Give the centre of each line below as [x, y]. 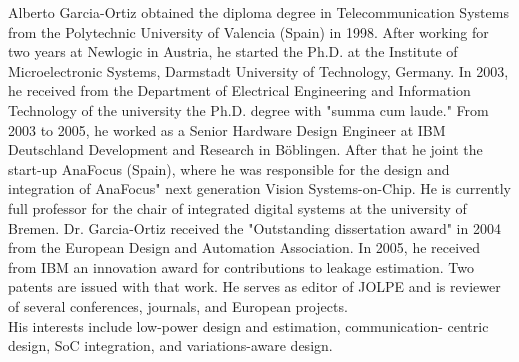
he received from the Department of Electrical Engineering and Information [239, 90]
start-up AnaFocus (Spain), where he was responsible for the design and [229, 168]
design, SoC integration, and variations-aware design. [170, 345]
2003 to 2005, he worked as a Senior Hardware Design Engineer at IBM [227, 129]
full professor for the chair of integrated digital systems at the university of [237, 207]
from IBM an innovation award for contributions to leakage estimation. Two [241, 266]
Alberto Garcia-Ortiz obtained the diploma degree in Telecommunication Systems [258, 12]
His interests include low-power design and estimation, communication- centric [248, 325]
